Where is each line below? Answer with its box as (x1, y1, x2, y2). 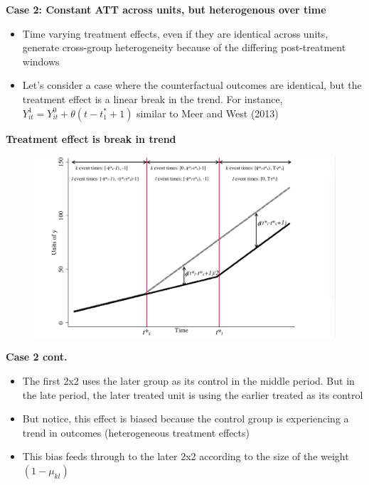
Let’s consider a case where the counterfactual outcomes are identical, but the (22, 78, 362, 92)
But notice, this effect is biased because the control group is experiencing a (22, 411, 349, 426)
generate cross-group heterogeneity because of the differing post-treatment (22, 40, 346, 55)
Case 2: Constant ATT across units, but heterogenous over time (6, 2, 326, 16)
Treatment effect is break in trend (6, 131, 176, 146)
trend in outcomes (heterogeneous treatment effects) (22, 425, 250, 439)
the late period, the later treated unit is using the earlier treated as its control (22, 387, 363, 402)
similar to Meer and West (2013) (137, 105, 279, 120)
